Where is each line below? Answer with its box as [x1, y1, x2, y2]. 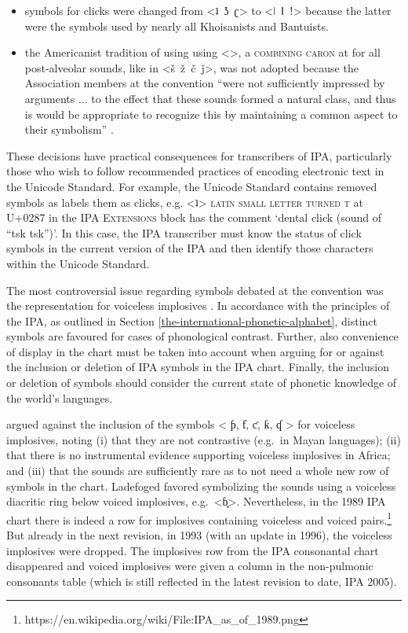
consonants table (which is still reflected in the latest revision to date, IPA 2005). [6, 572, 397, 589]
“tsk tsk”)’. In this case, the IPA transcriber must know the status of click [6, 224, 362, 241]
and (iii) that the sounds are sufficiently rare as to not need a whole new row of [6, 462, 389, 479]
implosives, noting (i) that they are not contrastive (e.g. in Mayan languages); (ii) [6, 431, 401, 447]
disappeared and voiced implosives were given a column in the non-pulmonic [6, 558, 373, 574]
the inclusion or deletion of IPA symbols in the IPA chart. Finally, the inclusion [6, 359, 389, 375]
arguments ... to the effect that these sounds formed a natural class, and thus [24, 90, 396, 106]
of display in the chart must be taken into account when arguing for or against [6, 343, 384, 359]
